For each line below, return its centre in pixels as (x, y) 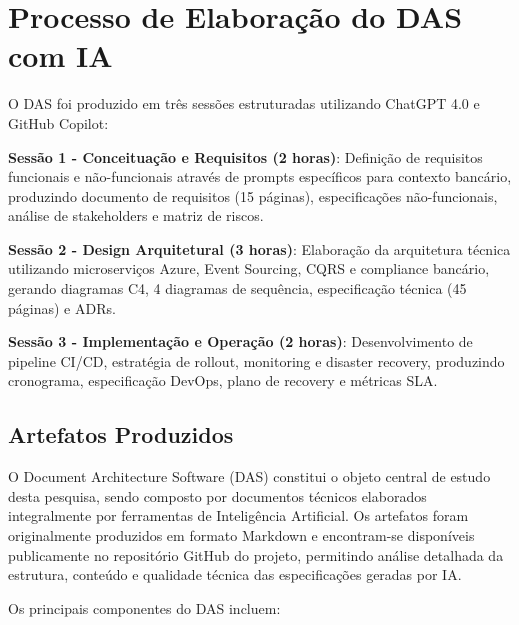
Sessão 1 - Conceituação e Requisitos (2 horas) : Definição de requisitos (245, 156)
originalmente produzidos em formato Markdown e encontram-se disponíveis (241, 535)
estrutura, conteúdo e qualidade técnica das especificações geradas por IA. (235, 574)
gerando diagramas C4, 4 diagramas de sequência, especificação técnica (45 (237, 288)
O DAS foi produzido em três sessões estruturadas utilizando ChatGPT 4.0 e (244, 103)
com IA (60, 55)
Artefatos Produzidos (121, 434)
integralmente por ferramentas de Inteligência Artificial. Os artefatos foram (238, 515)
